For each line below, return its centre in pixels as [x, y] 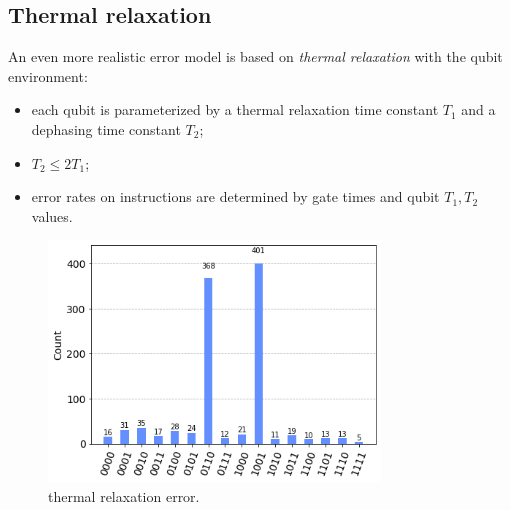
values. [52, 215]
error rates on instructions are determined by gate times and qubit [235, 196]
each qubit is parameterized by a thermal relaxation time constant [235, 109]
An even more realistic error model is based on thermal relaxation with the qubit [255, 56]
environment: [48, 75]
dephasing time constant [106, 128]
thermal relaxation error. [124, 495]
